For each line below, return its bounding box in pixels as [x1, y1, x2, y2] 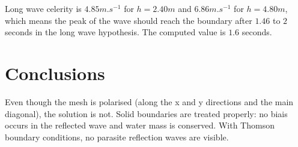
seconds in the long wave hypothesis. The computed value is [5, 26, 226, 38]
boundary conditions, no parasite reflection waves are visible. [5, 130, 229, 143]
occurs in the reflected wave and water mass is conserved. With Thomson [5, 119, 275, 131]
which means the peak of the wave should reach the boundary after [5, 14, 252, 26]
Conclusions [5, 60, 105, 85]
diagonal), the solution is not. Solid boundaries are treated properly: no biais [5, 107, 288, 120]
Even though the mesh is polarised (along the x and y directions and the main [5, 95, 294, 108]
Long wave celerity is [5, 2, 82, 14]
